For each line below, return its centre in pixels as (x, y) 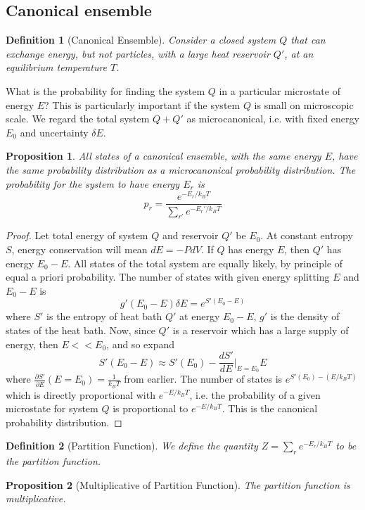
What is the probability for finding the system (105, 90)
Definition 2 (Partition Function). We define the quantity (132, 446)
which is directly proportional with (81, 394)
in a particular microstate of (280, 90)
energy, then (32, 344)
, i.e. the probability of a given (255, 394)
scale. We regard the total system (78, 119)
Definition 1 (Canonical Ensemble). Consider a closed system (141, 40)
